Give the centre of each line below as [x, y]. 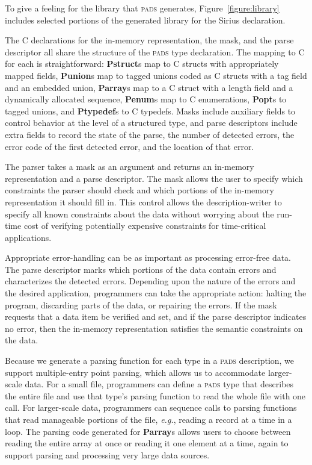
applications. [28, 237]
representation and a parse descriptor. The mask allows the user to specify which [154, 178]
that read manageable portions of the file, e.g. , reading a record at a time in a [148, 419]
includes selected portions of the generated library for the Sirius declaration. [145, 20]
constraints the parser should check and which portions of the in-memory [139, 190]
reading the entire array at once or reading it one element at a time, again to [147, 443]
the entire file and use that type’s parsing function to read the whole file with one [155, 395]
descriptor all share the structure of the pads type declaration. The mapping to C [155, 51]
